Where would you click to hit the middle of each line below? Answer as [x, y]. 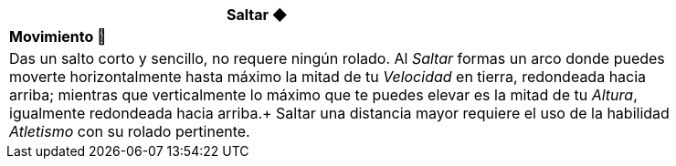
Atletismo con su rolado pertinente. [130, 131]
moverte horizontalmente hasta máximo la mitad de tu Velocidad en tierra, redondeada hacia [328, 77]
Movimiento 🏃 [58, 36]
